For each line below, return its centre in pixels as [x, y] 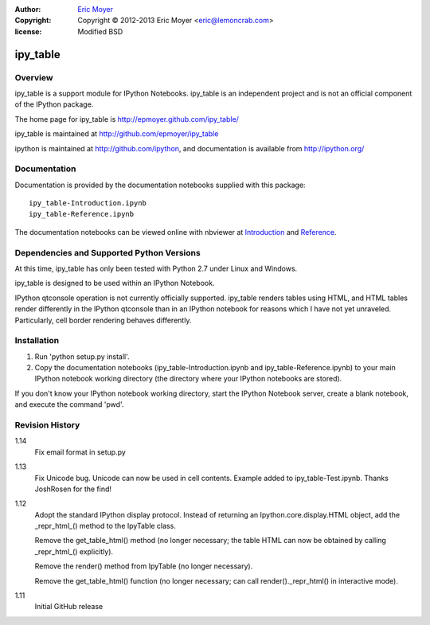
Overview [34, 77]
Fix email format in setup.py [80, 452]
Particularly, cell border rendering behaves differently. [103, 320]
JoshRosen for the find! [73, 489]
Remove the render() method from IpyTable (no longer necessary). [144, 566]
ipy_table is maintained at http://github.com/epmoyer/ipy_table [117, 134]
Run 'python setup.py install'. [82, 356]
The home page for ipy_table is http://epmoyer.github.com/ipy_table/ [127, 119]
